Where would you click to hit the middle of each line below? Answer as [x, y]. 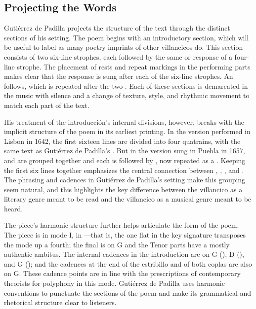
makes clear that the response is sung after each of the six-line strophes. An [119, 76]
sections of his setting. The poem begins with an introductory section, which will [127, 37]
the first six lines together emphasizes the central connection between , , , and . [124, 170]
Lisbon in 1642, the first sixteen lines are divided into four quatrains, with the [122, 141]
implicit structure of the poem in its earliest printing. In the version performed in [127, 131]
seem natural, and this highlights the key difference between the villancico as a [123, 189]
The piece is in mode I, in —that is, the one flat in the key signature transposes [125, 235]
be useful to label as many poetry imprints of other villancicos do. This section [124, 47]
